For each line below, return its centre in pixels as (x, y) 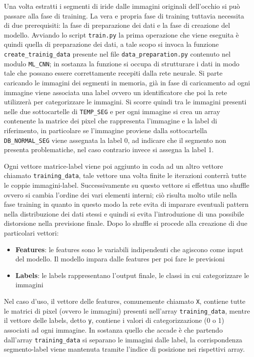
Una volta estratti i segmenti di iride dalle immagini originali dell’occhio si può (122, 6)
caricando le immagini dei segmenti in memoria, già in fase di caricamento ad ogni (127, 82)
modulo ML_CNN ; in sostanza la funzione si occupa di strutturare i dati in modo (122, 63)
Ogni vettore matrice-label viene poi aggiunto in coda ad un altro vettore (114, 166)
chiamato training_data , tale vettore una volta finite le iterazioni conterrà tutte (125, 175)
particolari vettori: (32, 233)
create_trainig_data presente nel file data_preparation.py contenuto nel (117, 54)
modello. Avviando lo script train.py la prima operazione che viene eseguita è (122, 34)
